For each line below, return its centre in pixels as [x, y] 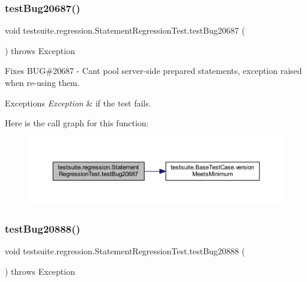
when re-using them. [42, 82]
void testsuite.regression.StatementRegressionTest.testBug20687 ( [125, 30]
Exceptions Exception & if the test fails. [78, 103]
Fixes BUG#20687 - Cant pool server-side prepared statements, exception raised [153, 71]
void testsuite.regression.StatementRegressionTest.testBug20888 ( [125, 251]
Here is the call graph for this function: [77, 123]
